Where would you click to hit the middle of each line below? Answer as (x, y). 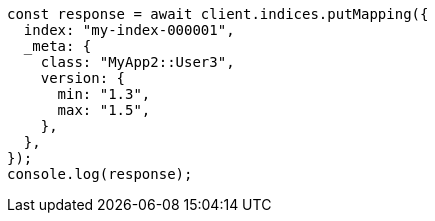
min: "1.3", (104, 94)
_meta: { (57, 46)
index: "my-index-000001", (129, 30)
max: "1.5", (104, 110)
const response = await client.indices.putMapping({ (218, 14)
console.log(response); (100, 174)
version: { (83, 78)
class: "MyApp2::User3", (137, 62)
